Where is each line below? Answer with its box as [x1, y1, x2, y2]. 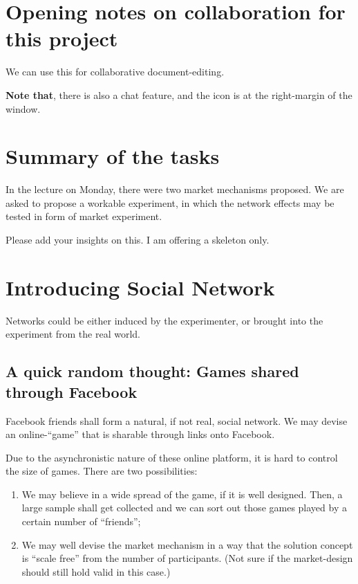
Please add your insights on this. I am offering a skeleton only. [6, 232, 270, 246]
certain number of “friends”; [21, 514, 141, 529]
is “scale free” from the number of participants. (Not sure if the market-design [21, 551, 353, 565]
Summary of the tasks [6, 142, 220, 170]
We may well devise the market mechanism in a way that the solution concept [21, 537, 353, 551]
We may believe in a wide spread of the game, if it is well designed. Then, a [21, 486, 343, 501]
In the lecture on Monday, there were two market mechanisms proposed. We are [6, 182, 344, 197]
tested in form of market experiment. [6, 209, 162, 223]
